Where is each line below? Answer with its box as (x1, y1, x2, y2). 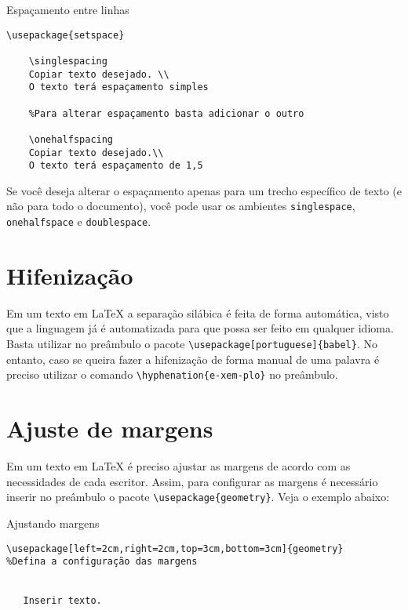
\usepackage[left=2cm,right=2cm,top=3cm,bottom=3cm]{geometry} (6, 543, 344, 554)
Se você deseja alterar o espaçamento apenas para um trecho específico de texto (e (6, 182, 402, 198)
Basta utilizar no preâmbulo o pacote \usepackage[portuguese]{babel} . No (6, 336, 377, 352)
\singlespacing (28, 55, 107, 67)
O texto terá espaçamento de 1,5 (28, 160, 203, 172)
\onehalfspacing (28, 133, 114, 145)
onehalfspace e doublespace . (6, 213, 151, 230)
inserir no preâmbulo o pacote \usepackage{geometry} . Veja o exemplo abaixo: (6, 488, 390, 505)
